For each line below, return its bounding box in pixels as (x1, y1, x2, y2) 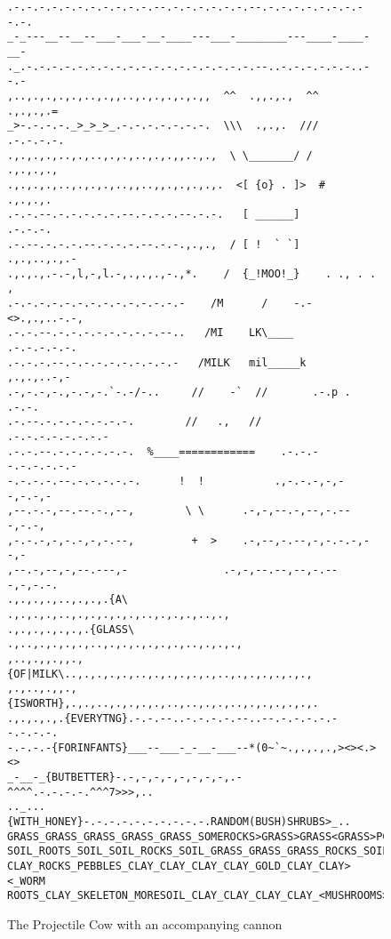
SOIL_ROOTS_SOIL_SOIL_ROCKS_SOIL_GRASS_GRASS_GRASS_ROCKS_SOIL (7, 845, 389, 858)
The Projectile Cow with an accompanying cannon (7, 915, 283, 934)
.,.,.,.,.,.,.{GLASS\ (7, 622, 135, 636)
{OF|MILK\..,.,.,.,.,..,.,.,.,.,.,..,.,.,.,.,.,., (7, 667, 313, 680)
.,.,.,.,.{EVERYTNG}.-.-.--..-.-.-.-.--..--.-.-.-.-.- (7, 711, 339, 725)
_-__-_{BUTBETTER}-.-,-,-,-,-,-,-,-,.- (7, 771, 243, 784)
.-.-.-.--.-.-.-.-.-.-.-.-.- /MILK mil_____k (7, 356, 307, 369)
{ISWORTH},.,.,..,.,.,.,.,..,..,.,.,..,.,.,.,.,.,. (7, 696, 319, 710)
